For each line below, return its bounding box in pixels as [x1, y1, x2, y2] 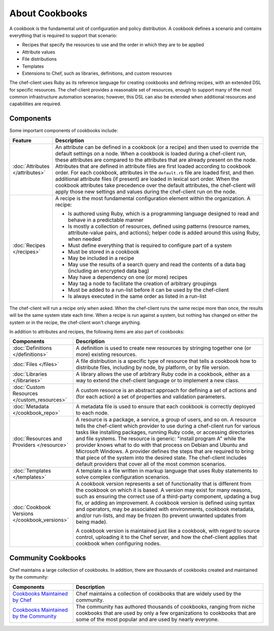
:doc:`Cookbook [12, 504, 51, 511]
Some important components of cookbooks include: [9, 128, 118, 134]
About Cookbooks [9, 8, 88, 19]
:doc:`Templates [12, 467, 51, 474]
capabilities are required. [9, 101, 62, 107]
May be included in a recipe [67, 254, 134, 261]
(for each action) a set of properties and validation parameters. [76, 393, 226, 400]
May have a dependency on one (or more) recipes [67, 274, 188, 281]
